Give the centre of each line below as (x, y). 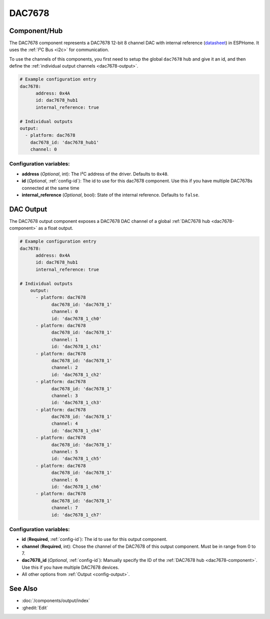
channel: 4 (65, 424)
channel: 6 (65, 480)
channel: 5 (65, 452)
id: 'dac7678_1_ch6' (76, 487)
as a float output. (56, 228)
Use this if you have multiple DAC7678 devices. (70, 567)
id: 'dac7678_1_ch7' (76, 515)
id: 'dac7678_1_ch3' (76, 403)
